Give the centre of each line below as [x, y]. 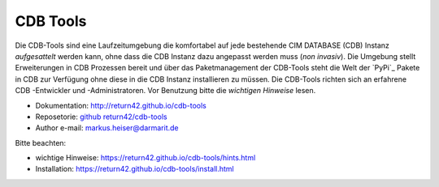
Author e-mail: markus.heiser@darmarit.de [107, 128]
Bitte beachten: [41, 142]
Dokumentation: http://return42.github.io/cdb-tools [121, 105]
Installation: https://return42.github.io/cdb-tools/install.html [135, 169]
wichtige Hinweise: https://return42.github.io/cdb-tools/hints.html [146, 158]
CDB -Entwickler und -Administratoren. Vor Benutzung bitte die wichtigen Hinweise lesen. [165, 91]
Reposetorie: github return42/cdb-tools [101, 117]
